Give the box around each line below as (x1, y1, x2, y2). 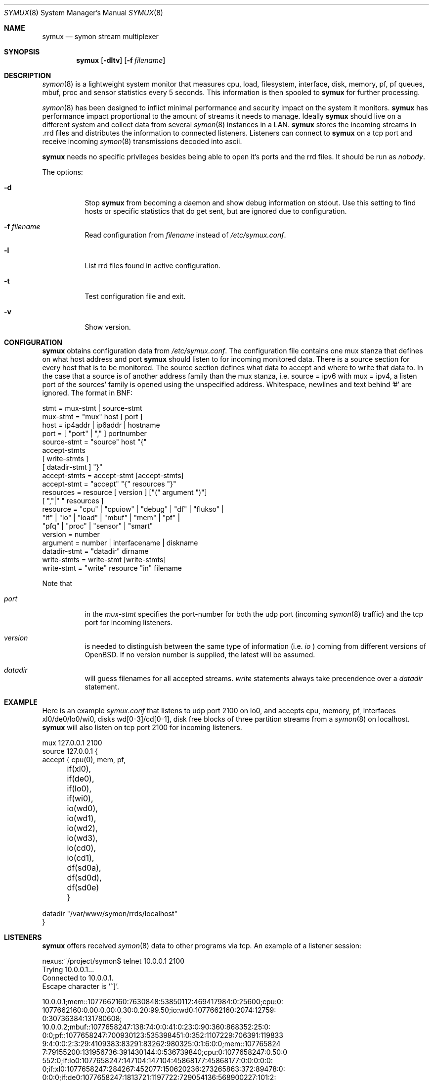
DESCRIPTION (4, 71, 51, 80)
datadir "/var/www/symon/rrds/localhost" (42, 909, 178, 918)
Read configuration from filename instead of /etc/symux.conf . (85, 231, 286, 239)
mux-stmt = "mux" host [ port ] (42, 412, 143, 421)
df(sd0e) (67, 883, 99, 892)
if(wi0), (67, 793, 93, 803)
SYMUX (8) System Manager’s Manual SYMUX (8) (4, 8, 163, 17)
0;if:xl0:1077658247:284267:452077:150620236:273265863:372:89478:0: (42, 1065, 285, 1073)
